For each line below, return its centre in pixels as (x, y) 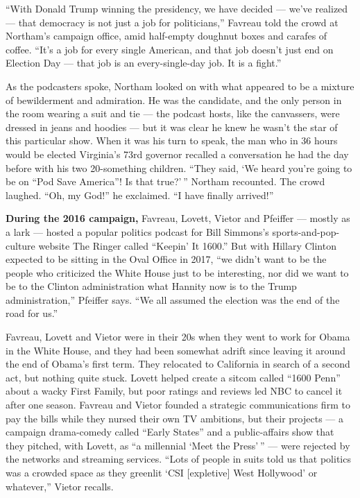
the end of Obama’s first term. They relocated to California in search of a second (178, 364)
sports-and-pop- (306, 231)
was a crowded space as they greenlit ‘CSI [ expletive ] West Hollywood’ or (162, 472)
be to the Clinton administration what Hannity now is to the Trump (151, 286)
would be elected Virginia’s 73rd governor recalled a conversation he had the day (177, 154)
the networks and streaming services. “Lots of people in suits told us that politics (178, 459)
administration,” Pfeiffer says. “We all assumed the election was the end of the (173, 299)
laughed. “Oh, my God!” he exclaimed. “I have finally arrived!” (140, 195)
